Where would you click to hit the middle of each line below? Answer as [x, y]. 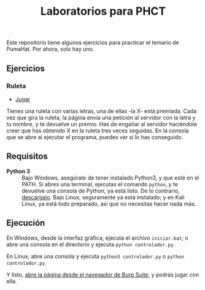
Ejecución [26, 223]
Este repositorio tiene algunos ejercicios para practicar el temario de [93, 43]
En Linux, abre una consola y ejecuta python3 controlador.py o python [95, 256]
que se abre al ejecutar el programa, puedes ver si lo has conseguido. [95, 137]
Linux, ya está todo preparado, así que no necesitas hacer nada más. [109, 204]
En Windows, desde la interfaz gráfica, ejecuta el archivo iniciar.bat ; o [97, 238]
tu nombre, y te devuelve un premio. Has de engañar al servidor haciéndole [102, 124]
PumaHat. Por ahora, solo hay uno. [50, 49]
